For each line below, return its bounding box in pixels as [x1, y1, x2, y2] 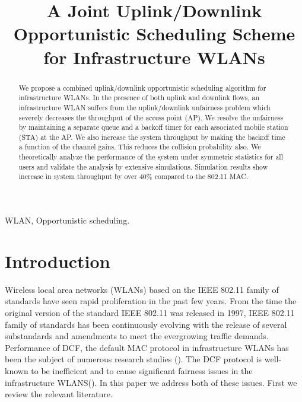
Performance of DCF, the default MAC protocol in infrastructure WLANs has [5, 341, 289, 353]
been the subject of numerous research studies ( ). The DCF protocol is [5, 353, 262, 365]
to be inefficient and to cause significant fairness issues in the [31, 364, 253, 377]
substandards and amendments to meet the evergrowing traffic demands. [5, 330, 269, 342]
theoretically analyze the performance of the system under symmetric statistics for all [18, 152, 283, 162]
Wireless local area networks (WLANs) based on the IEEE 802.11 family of [5, 283, 279, 295]
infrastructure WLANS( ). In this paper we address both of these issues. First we [5, 376, 297, 388]
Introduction [5, 248, 110, 273]
